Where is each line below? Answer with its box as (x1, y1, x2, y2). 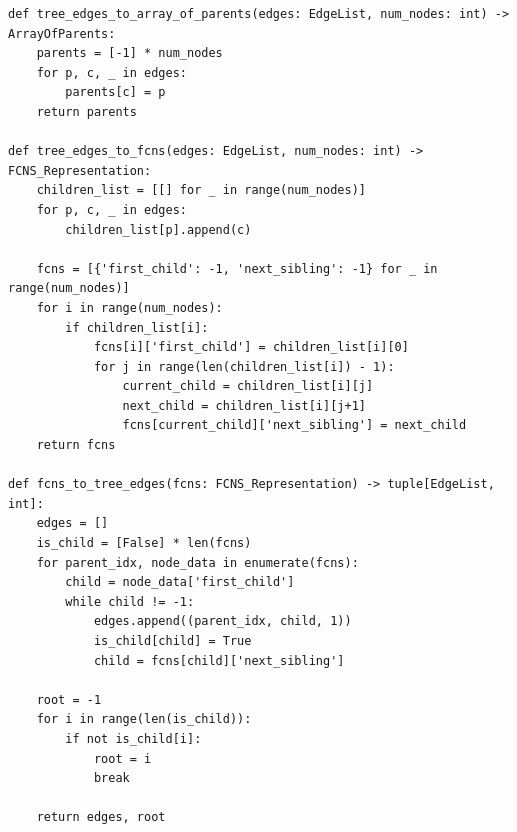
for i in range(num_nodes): (36, 300, 223, 315)
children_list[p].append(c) (65, 222, 252, 237)
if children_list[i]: (65, 320, 209, 335)
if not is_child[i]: (65, 731, 202, 746)
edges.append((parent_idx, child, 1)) (93, 614, 352, 629)
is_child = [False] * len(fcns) (36, 536, 252, 551)
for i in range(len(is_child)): (36, 712, 252, 727)
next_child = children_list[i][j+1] (122, 398, 366, 413)
